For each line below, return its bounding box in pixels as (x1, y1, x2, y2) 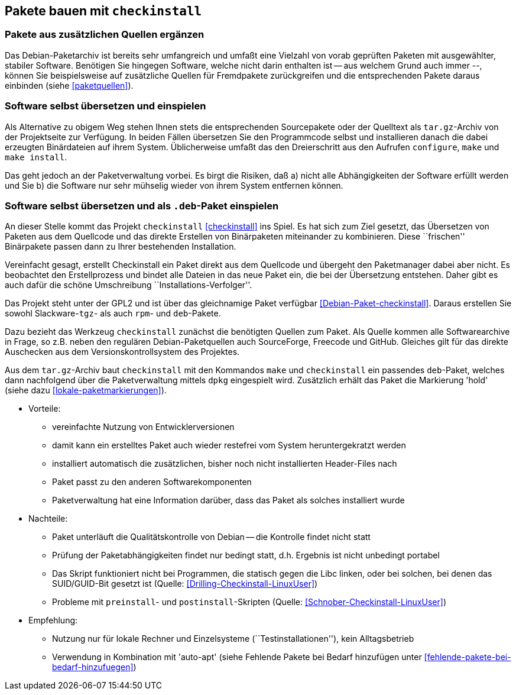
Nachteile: (28, 513, 68, 524)
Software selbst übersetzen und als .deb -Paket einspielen (5, 199, 279, 212)
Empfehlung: (28, 615, 78, 626)
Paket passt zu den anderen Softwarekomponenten (52, 477, 252, 487)
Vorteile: (28, 403, 61, 414)
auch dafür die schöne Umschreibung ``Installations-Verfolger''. (5, 280, 252, 290)
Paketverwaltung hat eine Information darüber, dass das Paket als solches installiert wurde (52, 495, 405, 506)
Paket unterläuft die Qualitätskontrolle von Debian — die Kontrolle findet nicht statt (52, 532, 371, 542)
